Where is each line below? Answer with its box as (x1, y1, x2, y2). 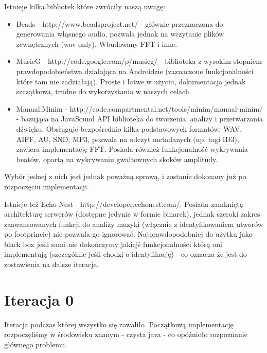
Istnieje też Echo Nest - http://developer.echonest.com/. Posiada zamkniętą (4, 198, 243, 209)
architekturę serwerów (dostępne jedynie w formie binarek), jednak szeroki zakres (4, 208, 260, 219)
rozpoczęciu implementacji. (4, 181, 89, 191)
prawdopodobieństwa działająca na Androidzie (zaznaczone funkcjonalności (16, 65, 254, 76)
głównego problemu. (4, 339, 67, 349)
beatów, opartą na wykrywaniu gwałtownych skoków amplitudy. (16, 153, 218, 164)
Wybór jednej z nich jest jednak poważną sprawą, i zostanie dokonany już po (4, 171, 246, 182)
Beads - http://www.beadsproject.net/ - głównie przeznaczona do (16, 18, 223, 29)
